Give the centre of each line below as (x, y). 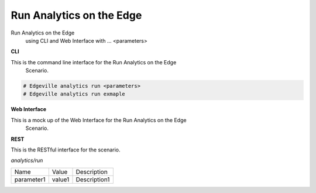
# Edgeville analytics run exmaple (74, 94)
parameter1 (30, 180)
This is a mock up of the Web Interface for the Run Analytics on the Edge (99, 120)
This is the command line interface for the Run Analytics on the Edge (94, 62)
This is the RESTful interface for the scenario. (66, 150)
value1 (61, 180)
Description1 (93, 180)
